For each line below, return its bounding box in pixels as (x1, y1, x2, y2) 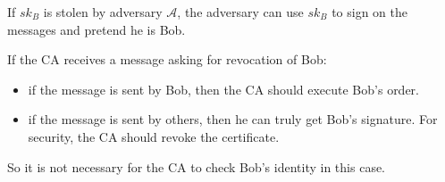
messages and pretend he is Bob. (7, 20, 186, 38)
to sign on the (332, 3, 408, 21)
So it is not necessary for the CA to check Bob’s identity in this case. (7, 157, 386, 176)
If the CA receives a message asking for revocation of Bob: (7, 50, 327, 69)
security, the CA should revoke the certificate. (28, 127, 280, 145)
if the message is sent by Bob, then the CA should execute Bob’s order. (28, 79, 420, 98)
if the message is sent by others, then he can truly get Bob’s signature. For (28, 110, 438, 128)
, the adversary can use (177, 3, 304, 21)
